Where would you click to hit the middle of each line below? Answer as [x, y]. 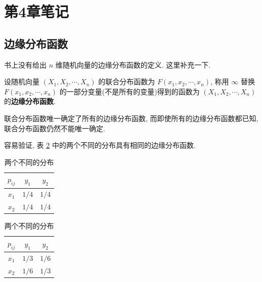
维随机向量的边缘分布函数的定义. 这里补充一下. [133, 64]
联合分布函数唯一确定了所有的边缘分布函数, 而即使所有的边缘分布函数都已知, [131, 118]
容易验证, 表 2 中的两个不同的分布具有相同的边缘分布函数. [100, 145]
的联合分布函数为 [127, 81]
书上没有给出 [25, 64]
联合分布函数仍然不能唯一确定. [55, 128]
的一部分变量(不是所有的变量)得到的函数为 [129, 91]
